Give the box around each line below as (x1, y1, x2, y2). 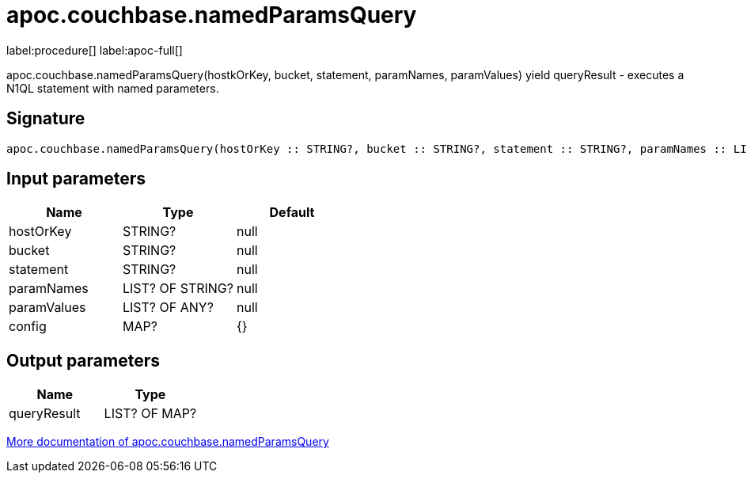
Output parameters (6, 350, 160, 371)
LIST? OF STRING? (122, 280, 233, 297)
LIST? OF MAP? (104, 405, 197, 422)
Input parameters (6, 169, 146, 189)
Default (269, 204, 315, 221)
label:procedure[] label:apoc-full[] (6, 43, 183, 57)
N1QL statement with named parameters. (6, 81, 219, 95)
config (9, 318, 47, 335)
